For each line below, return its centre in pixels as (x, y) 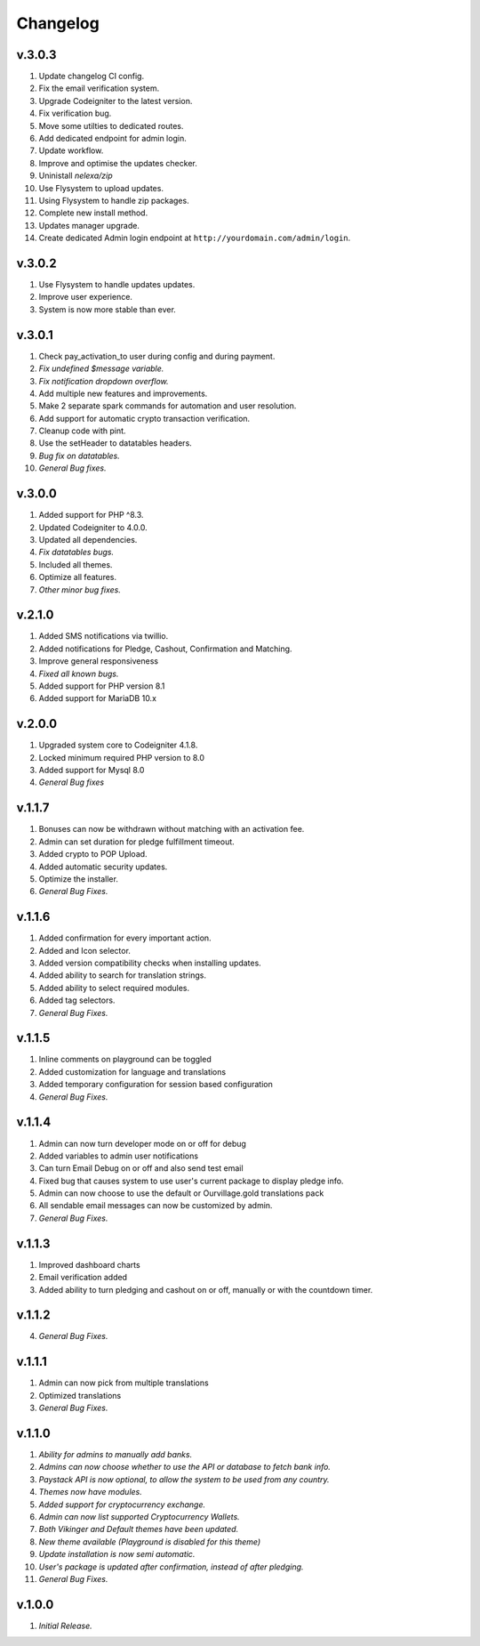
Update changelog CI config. (92, 77)
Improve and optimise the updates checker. (118, 163)
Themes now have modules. (90, 1492)
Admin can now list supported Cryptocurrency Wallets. (139, 1517)
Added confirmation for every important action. (125, 938)
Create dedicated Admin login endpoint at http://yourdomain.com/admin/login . (195, 238)
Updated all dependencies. (88, 539)
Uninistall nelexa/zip (76, 176)
